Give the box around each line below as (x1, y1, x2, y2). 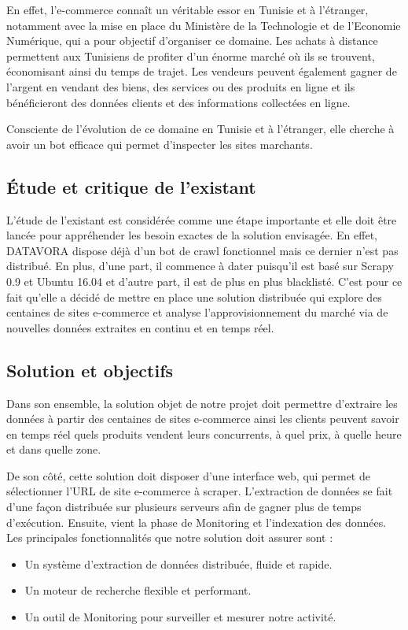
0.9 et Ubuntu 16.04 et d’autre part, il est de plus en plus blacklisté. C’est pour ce (6, 272, 402, 289)
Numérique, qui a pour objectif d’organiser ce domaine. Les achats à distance (6, 32, 378, 49)
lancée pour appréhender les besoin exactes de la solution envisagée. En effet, (6, 227, 377, 243)
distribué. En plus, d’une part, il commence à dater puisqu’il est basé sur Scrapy (6, 258, 394, 274)
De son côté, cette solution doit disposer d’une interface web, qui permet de (6, 467, 370, 484)
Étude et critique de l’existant (6, 174, 256, 198)
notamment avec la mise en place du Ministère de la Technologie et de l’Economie (6, 17, 401, 33)
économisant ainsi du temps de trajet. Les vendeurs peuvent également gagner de (6, 63, 397, 80)
